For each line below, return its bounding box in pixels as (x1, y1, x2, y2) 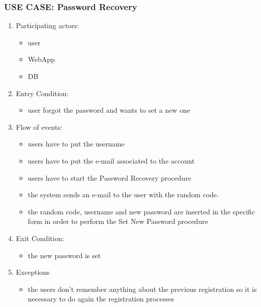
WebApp (28, 54, 55, 64)
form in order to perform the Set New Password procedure (28, 216, 208, 226)
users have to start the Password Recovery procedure (28, 172, 192, 183)
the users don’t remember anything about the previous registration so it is (28, 283, 257, 294)
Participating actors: (16, 20, 79, 31)
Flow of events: (16, 121, 62, 132)
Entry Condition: (16, 88, 69, 98)
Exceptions (16, 267, 50, 277)
